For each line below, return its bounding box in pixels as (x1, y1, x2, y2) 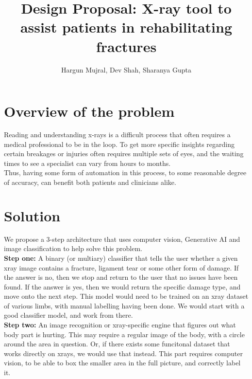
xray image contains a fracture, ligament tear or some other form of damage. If (4, 262, 239, 272)
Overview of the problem (4, 101, 175, 121)
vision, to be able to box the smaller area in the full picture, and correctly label (4, 358, 241, 368)
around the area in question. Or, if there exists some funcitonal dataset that (4, 339, 230, 349)
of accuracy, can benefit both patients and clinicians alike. (4, 177, 176, 187)
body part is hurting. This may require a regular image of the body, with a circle (4, 329, 245, 339)
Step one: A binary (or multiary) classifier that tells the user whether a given (4, 253, 238, 263)
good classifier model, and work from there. (4, 310, 133, 320)
